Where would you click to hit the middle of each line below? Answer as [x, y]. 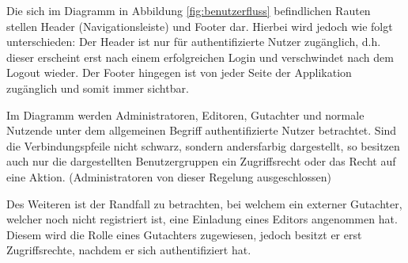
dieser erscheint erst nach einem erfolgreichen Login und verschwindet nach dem [200, 57]
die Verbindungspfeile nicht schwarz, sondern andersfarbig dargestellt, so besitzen [203, 145]
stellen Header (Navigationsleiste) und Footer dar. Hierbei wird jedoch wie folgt [200, 26]
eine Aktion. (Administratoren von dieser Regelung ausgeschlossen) [169, 176]
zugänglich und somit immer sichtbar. [98, 88]
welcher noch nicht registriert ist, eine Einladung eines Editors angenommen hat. [202, 219]
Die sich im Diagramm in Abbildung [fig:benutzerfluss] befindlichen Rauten [189, 10]
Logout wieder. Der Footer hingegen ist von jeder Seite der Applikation [179, 72]
